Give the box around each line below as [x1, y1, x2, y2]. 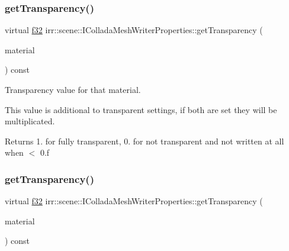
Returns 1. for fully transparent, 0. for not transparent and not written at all [5, 134, 284, 147]
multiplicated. [5, 115, 55, 127]
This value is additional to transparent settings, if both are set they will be [5, 103, 277, 115]
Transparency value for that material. [5, 83, 141, 95]
